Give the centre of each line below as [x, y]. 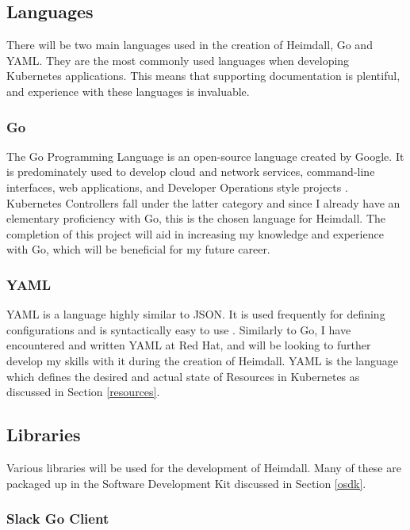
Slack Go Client [58, 519]
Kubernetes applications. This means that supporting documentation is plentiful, [203, 76]
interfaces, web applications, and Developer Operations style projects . [177, 187]
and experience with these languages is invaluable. [128, 91]
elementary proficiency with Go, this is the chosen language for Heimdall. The [196, 218]
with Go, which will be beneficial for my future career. [138, 249]
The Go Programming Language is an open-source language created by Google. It [205, 156]
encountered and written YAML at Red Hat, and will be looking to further [189, 345]
